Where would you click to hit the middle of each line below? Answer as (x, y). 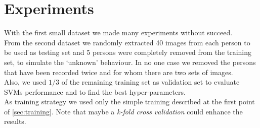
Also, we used (25, 82)
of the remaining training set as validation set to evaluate (150, 82)
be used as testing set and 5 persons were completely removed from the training (128, 52)
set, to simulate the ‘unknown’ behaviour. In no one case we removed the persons (130, 62)
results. (15, 121)
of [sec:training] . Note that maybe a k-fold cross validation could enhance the (123, 111)
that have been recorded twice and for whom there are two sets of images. (119, 72)
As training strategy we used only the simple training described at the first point (129, 102)
